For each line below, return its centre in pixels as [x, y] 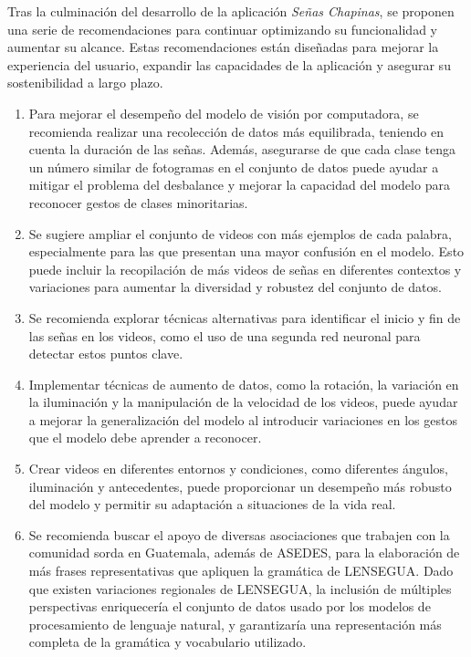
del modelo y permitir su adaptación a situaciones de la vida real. [212, 504]
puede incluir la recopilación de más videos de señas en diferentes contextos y [245, 269]
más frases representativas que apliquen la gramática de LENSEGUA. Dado [241, 571]
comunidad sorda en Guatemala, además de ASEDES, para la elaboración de [244, 553]
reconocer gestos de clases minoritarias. [138, 202]
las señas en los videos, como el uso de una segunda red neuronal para [225, 335]
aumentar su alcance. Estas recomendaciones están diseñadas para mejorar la [223, 47]
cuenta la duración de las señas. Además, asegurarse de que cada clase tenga [242, 149]
